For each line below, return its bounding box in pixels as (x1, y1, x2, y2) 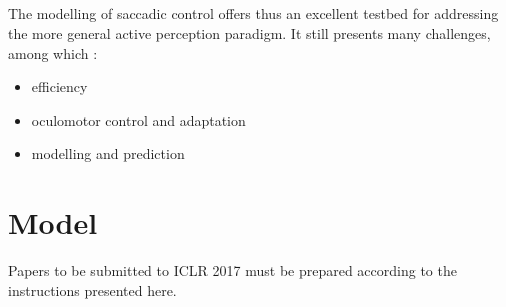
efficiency (31, 76, 88, 97)
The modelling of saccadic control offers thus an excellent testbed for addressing (8, 3, 499, 24)
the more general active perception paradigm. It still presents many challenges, (8, 22, 491, 43)
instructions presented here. (8, 279, 177, 300)
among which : (8, 42, 98, 63)
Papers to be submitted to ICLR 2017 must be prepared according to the (8, 260, 457, 281)
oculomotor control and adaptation (31, 109, 246, 130)
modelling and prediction (31, 143, 185, 164)
